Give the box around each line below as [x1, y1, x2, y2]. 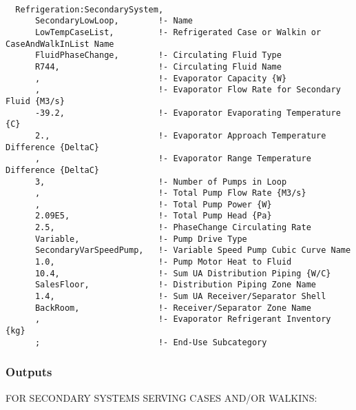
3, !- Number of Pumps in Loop [34, 176, 287, 187]
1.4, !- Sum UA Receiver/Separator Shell [34, 291, 326, 302]
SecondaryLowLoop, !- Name [34, 16, 193, 26]
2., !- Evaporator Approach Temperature [34, 130, 326, 141]
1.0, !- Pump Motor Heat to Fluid [34, 257, 292, 267]
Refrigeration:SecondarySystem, [15, 4, 164, 14]
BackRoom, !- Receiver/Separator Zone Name [34, 303, 311, 313]
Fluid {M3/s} [6, 96, 65, 106]
